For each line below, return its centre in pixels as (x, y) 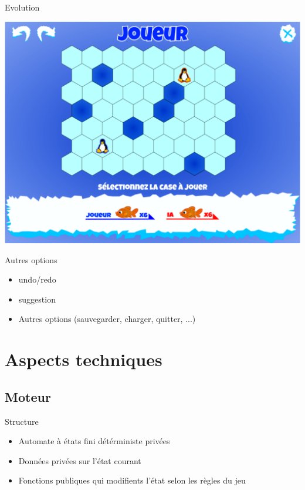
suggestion (37, 299)
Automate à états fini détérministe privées (94, 441)
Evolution (22, 7)
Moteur (28, 396)
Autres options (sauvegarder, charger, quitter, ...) (107, 319)
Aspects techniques (84, 359)
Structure (22, 421)
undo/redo (37, 279)
